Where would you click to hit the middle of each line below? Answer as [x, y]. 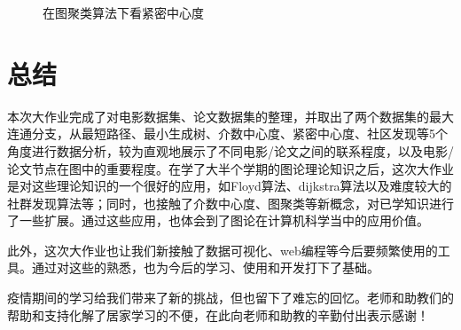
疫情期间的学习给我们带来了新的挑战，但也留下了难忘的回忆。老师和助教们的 [230, 298]
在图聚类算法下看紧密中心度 [123, 12]
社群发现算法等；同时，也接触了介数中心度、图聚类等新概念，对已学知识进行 [230, 203]
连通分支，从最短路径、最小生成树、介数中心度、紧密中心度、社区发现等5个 [227, 134]
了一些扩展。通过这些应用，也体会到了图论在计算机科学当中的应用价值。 [218, 220]
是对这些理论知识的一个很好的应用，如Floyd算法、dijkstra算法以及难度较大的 [230, 186]
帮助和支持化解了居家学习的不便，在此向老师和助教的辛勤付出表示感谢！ [218, 314]
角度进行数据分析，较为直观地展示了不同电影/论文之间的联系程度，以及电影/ [230, 150]
